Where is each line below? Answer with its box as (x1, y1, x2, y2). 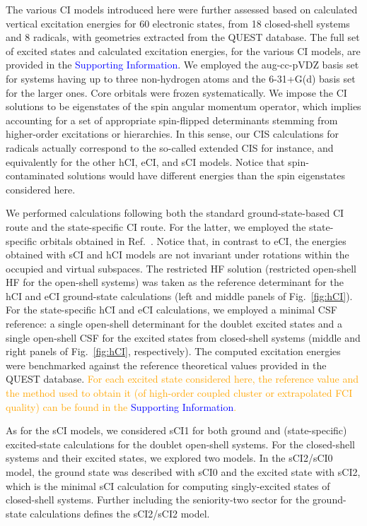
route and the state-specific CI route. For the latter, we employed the (6, 219, 306, 234)
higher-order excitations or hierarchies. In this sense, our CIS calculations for (6, 126, 339, 141)
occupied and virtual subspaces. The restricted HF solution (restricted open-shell (6, 261, 356, 275)
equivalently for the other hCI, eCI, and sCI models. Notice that (6, 154, 285, 169)
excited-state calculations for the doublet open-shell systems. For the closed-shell (6, 436, 355, 451)
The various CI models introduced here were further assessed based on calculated (6, 2, 358, 16)
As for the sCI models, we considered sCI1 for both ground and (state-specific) (6, 423, 347, 438)
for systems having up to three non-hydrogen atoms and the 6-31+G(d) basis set (6, 71, 356, 85)
